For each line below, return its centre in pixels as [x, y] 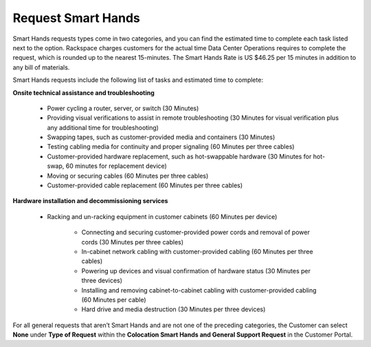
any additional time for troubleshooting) [103, 127]
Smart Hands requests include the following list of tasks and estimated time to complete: [138, 80]
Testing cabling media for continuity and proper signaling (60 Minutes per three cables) [171, 147]
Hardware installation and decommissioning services [90, 201]
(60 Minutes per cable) [114, 299]
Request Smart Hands [76, 18]
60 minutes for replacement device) [116, 166]
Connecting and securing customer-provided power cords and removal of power [196, 232]
